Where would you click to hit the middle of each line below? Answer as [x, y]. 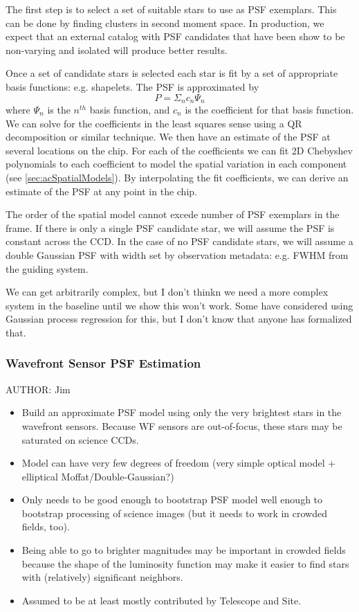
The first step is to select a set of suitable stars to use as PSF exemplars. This [171, 9]
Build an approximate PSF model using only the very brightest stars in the [182, 412]
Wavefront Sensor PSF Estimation [103, 363]
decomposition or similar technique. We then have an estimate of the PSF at [168, 137]
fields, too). [46, 526]
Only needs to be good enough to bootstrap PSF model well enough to [172, 499]
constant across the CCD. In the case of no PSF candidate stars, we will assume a [179, 241]
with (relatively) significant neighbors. [102, 577]
